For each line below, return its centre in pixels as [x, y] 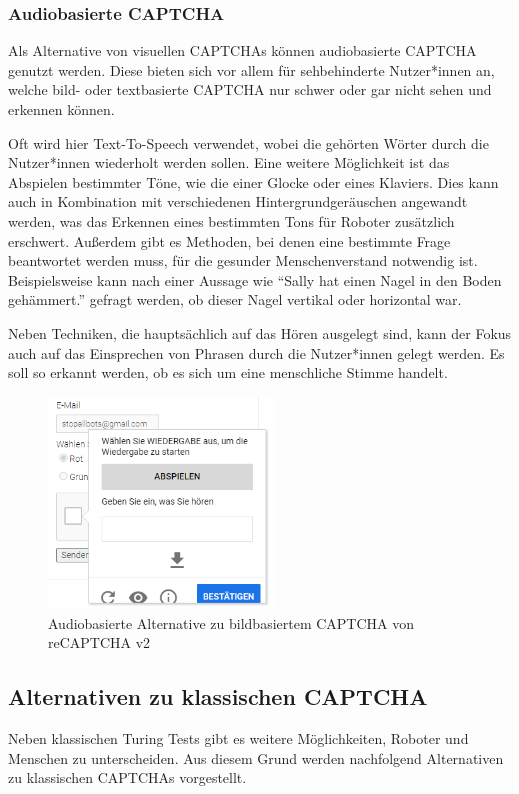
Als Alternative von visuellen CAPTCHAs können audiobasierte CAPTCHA [242, 50]
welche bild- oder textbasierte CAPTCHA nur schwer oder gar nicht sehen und [250, 89]
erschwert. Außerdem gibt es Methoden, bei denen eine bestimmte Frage [229, 240]
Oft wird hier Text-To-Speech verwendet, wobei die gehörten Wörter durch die [248, 142]
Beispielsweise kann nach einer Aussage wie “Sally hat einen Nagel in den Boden [255, 279]
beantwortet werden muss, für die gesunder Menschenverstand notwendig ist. [243, 260]
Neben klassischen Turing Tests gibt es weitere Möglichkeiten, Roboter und [238, 737]
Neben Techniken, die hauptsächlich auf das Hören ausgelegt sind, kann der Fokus [260, 332]
